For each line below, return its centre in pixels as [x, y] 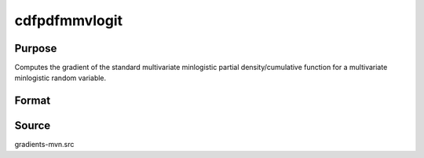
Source [33, 126]
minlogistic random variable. [60, 78]
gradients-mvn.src [44, 145]
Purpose [36, 48]
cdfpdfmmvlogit [69, 20]
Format [33, 101]
